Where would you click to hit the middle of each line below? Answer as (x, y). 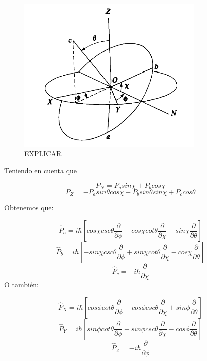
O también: (21, 285)
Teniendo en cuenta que (41, 170)
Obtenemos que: (29, 208)
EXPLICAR (43, 153)
